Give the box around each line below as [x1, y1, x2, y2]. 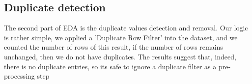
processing [4, 71, 35, 81]
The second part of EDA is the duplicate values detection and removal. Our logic [4, 23, 248, 33]
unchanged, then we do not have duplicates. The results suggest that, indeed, [4, 51, 236, 61]
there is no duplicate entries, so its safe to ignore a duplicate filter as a [4, 61, 217, 71]
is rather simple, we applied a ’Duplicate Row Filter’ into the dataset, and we [4, 32, 238, 42]
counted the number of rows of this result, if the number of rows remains [4, 42, 223, 52]
